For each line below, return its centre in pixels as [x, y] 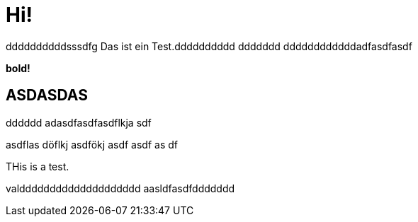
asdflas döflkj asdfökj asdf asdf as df [92, 144]
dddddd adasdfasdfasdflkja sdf [79, 122]
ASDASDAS [47, 95]
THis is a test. [38, 166]
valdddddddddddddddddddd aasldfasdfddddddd [120, 188]
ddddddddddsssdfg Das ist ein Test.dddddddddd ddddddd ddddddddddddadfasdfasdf [209, 46]
